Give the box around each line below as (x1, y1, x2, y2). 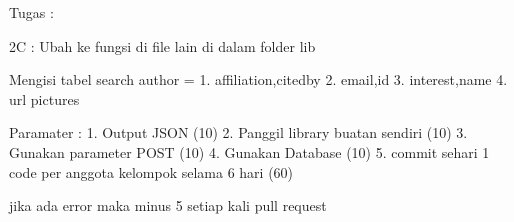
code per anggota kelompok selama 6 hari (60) (9, 161, 294, 182)
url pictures (9, 88, 80, 109)
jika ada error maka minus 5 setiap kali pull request (9, 195, 327, 216)
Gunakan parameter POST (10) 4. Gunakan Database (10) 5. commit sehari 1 (9, 141, 490, 162)
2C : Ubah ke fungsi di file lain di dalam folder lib (9, 35, 316, 56)
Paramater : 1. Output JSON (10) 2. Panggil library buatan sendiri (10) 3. (9, 122, 468, 143)
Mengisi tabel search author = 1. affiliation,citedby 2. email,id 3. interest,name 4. (9, 69, 508, 90)
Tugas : (9, 2, 54, 22)
